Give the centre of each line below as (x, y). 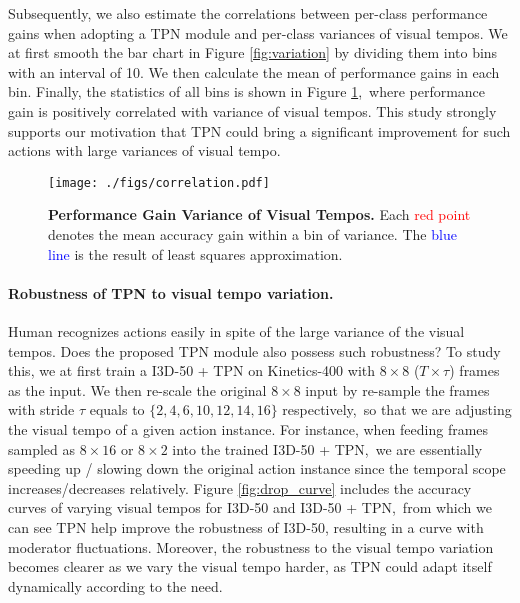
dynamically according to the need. (115, 585)
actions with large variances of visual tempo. (144, 150)
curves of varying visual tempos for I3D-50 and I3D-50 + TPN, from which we (250, 507)
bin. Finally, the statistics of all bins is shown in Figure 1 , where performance (247, 91)
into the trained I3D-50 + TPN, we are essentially (327, 448)
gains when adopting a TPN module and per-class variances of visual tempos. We (258, 32)
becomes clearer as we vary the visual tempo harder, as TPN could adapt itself (250, 566)
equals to (117, 409)
